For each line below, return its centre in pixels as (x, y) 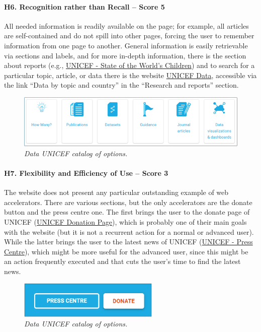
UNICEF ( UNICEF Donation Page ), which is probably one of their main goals (125, 221)
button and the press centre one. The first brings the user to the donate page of (127, 212)
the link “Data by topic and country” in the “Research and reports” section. (121, 85)
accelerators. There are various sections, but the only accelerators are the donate (128, 202)
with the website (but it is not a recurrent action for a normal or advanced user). (129, 231)
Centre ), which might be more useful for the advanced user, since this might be (126, 251)
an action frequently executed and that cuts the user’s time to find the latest (122, 261)
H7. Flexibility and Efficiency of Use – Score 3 (86, 173)
